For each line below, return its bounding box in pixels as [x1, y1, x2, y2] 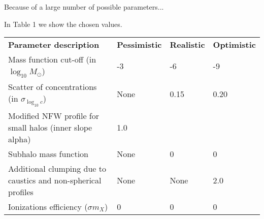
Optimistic [213, 39, 256, 51]
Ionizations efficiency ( [8, 200, 88, 212]
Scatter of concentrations [8, 81, 97, 93]
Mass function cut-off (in [8, 53, 96, 66]
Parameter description [8, 39, 100, 51]
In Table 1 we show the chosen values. [4, 18, 122, 29]
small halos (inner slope [8, 121, 92, 133]
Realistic [170, 39, 205, 51]
